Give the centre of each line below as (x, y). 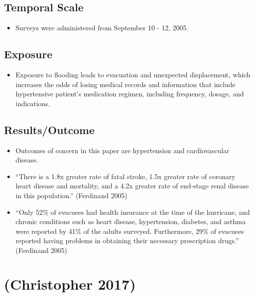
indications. (33, 103)
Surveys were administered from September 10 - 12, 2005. (102, 28)
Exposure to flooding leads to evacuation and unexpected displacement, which (133, 74)
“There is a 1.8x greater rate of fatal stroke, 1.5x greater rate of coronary (125, 176)
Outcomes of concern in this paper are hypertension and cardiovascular (122, 150)
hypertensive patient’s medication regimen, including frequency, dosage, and (130, 94)
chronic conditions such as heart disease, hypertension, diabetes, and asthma (130, 221)
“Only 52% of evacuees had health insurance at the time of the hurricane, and (133, 212)
